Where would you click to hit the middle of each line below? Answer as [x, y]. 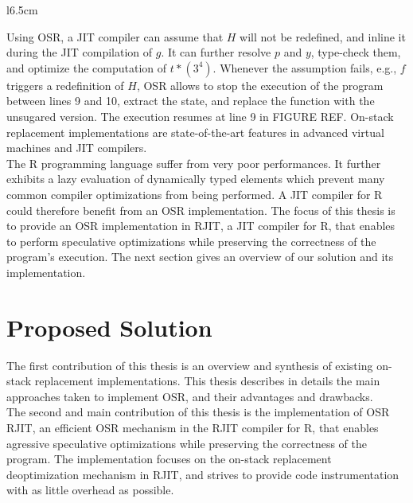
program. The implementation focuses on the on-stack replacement [169, 459]
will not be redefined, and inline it [323, 36]
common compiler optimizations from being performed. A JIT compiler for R [195, 194]
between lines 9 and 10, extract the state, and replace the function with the [191, 101]
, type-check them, [356, 52]
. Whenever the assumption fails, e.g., [305, 67]
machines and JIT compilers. [77, 148]
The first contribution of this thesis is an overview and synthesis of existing [190, 365]
